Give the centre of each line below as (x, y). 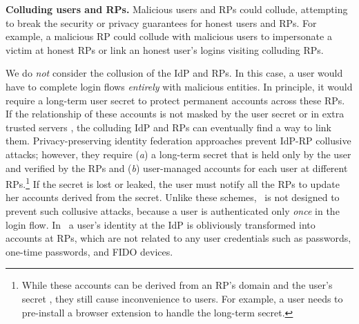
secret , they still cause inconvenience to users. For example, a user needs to (182, 298)
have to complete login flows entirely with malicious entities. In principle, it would (179, 86)
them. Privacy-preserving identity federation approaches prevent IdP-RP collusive (178, 141)
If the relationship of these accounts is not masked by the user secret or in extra (175, 114)
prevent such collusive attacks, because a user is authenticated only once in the (173, 210)
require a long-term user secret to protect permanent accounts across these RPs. (175, 100)
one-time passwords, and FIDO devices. (89, 251)
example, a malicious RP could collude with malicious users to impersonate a (169, 36)
